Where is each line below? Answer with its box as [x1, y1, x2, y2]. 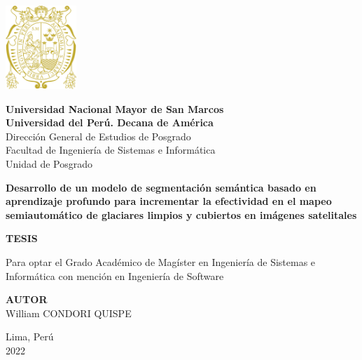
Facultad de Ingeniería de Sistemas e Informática [6, 142, 216, 157]
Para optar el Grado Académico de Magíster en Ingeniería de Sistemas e [6, 254, 316, 269]
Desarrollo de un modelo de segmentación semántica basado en [6, 180, 316, 194]
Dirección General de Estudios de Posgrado [6, 128, 191, 143]
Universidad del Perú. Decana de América [6, 115, 214, 130]
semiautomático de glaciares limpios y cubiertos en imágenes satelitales [6, 207, 357, 222]
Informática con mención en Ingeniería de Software [6, 268, 224, 283]
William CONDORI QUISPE [6, 305, 132, 320]
